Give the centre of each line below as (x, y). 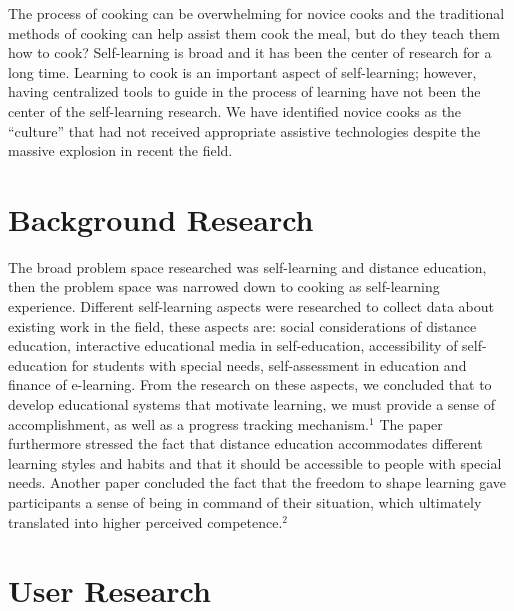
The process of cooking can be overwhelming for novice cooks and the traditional (256, 13)
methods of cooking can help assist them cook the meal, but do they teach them (254, 32)
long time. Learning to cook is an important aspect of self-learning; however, (242, 71)
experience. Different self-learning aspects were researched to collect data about (251, 306)
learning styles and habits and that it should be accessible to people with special (255, 462)
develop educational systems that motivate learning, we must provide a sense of (251, 404)
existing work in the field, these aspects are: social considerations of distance (242, 325)
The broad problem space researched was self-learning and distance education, (247, 266)
